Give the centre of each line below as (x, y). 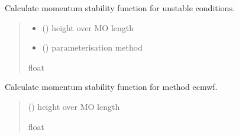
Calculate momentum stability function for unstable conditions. (120, 8)
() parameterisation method (92, 47)
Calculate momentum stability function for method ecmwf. (111, 87)
